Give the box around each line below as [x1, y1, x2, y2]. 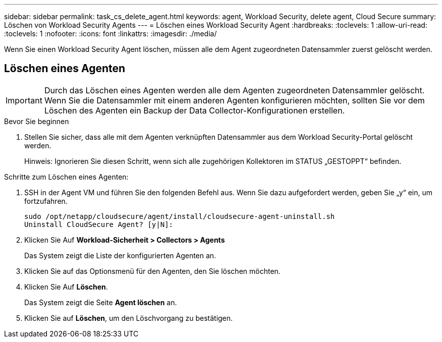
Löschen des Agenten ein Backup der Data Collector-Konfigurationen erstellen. [44, 105, 345, 116]
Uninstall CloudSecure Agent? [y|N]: [24, 220, 174, 229]
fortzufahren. [24, 196, 68, 205]
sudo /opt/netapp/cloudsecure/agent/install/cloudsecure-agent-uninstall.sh [24, 212, 335, 220]
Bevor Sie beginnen [4, 117, 69, 126]
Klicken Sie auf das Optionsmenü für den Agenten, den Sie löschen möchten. [24, 266, 281, 275]
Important [6, 95, 42, 105]
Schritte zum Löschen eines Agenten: [4, 172, 129, 181]
